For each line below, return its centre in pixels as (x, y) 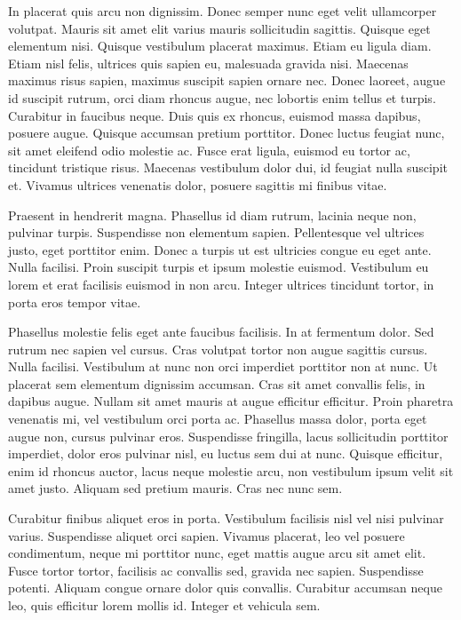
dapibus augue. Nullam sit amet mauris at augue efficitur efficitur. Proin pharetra (231, 401)
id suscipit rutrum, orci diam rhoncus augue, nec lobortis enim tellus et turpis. (222, 97)
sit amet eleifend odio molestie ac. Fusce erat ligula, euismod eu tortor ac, (209, 150)
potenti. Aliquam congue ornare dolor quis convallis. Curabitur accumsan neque (225, 588)
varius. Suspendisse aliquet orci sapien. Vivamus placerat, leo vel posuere (207, 535)
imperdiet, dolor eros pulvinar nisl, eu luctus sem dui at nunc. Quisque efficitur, (226, 453)
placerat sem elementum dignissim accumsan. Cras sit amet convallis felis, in (217, 383)
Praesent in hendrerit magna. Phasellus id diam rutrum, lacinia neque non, (212, 215)
